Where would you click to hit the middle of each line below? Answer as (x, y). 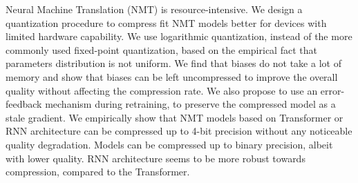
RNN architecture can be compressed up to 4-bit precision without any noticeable (179, 131)
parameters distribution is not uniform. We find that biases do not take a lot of (173, 63)
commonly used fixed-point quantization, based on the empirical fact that (161, 49)
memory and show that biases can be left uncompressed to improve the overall (172, 76)
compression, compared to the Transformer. (98, 172)
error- (332, 90)
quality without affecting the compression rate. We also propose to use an (162, 90)
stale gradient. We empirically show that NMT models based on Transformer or (175, 117)
